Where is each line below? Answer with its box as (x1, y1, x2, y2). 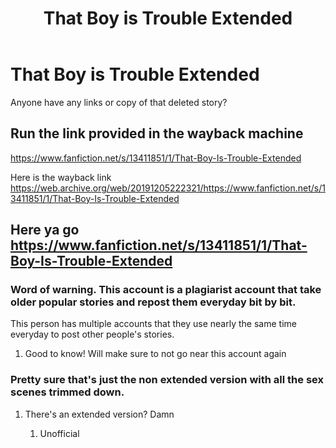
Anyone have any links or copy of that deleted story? (10, 96, 228, 108)
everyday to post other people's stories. (10, 328, 175, 341)
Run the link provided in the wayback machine (10, 125, 304, 142)
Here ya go (10, 222, 80, 239)
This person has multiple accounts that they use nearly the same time (10, 318, 297, 330)
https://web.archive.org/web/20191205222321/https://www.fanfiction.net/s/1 (10, 182, 326, 194)
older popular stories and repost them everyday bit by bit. (10, 295, 297, 309)
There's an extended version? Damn (24, 408, 175, 420)
